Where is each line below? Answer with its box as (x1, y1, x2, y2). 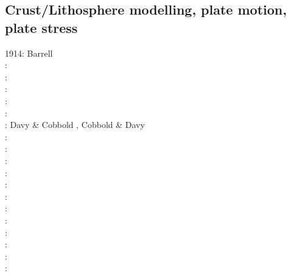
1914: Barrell (5, 46, 53, 59)
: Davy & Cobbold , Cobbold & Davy (5, 118, 145, 131)
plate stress (5, 18, 78, 37)
